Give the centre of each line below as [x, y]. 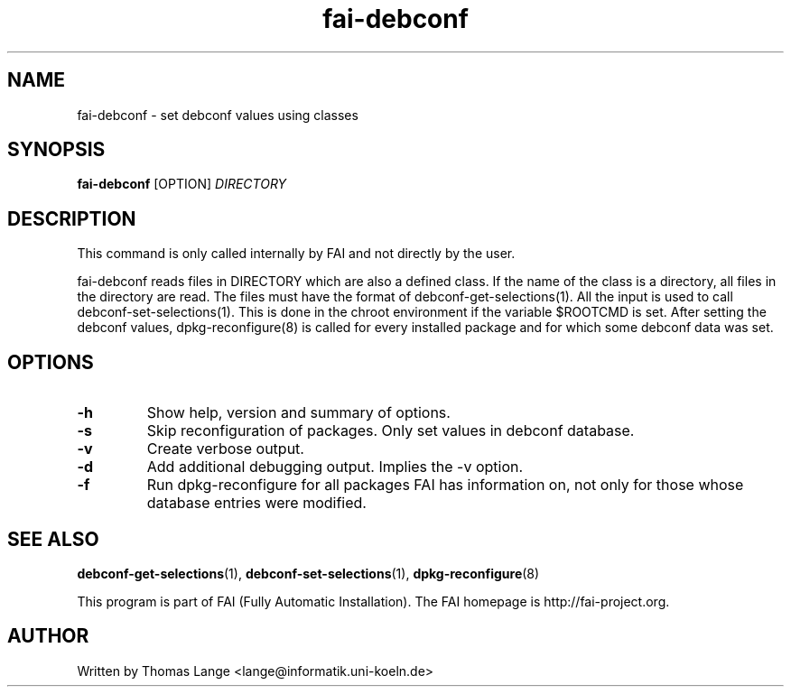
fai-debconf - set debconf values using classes [218, 115]
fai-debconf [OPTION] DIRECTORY [182, 184]
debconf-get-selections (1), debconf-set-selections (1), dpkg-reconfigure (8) [308, 573]
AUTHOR [48, 636]
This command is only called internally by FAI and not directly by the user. [296, 254]
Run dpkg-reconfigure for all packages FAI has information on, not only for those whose [445, 485]
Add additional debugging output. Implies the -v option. [335, 467]
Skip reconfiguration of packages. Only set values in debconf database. [391, 431]
